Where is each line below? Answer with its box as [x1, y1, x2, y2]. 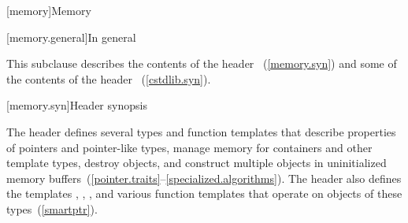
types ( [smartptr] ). [6, 200, 98, 217]
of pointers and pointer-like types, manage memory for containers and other [6, 139, 373, 155]
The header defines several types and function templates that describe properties [6, 123, 396, 139]
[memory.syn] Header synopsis [6, 97, 147, 113]
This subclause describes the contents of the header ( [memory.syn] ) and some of [6, 55, 397, 72]
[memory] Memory [6, 2, 91, 18]
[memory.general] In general [6, 28, 136, 45]
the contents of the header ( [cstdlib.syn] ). [6, 70, 211, 87]
